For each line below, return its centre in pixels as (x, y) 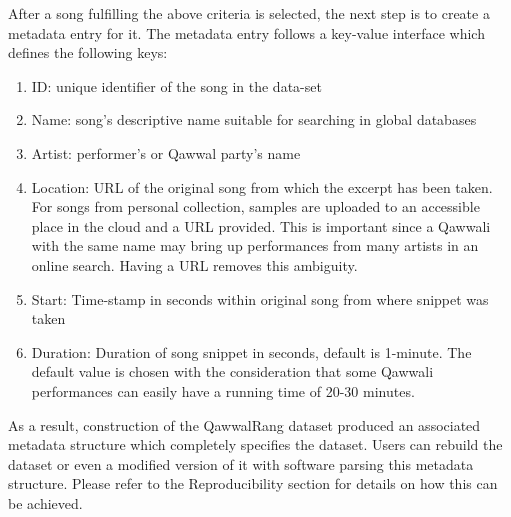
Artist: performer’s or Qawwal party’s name (166, 152)
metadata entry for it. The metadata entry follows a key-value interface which (246, 32)
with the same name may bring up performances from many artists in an (255, 245)
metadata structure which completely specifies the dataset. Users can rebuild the (255, 444)
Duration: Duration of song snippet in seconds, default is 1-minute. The (251, 351)
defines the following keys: (88, 52)
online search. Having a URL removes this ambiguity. (194, 264)
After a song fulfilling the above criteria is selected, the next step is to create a (249, 13)
